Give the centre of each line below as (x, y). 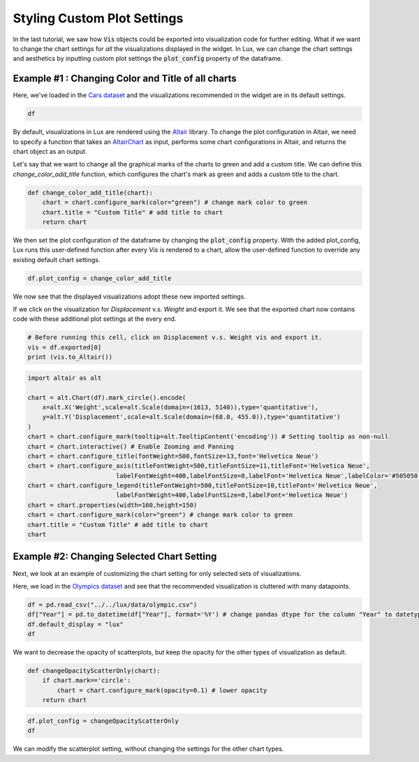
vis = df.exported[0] (65, 347)
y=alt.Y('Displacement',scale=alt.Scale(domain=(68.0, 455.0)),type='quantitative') (192, 417)
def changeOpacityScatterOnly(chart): (94, 671)
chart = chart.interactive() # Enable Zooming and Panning (131, 446)
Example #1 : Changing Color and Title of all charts (125, 79)
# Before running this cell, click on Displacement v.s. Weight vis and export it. (175, 338)
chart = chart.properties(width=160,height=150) (112, 505)
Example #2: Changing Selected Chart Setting (115, 557)
